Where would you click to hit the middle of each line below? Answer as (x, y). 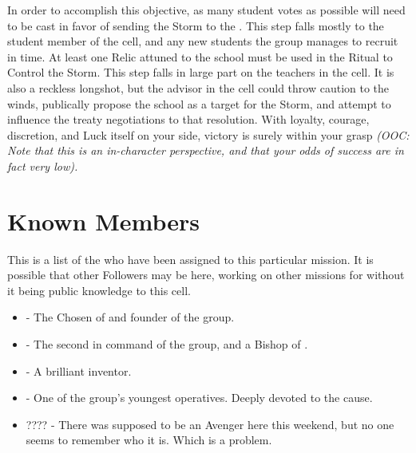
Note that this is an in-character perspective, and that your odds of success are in (206, 150)
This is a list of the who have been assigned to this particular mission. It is (190, 259)
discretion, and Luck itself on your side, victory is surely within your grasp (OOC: (208, 134)
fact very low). (43, 165)
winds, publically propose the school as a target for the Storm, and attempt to (199, 103)
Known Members (103, 221)
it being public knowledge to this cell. (99, 290)
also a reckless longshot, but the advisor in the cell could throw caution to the (198, 87)
